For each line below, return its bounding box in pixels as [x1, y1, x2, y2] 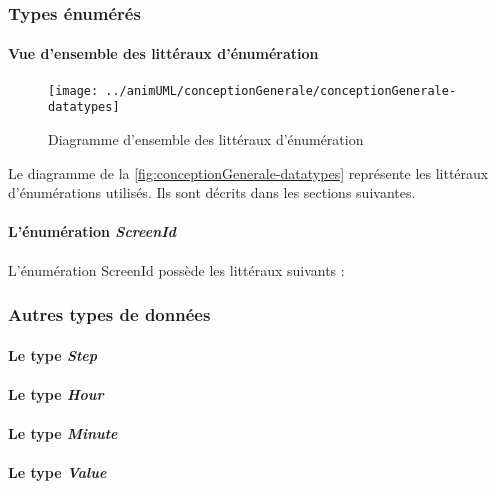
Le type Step [8, 344, 98, 365]
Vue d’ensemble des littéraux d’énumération [8, 43, 319, 64]
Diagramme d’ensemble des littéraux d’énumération [48, 128, 364, 149]
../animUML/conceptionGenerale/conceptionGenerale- [105, 83, 457, 98]
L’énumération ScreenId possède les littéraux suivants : [8, 259, 345, 280]
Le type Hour [8, 383, 104, 404]
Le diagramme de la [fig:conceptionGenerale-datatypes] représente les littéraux [8, 162, 489, 183]
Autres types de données [8, 302, 211, 327]
